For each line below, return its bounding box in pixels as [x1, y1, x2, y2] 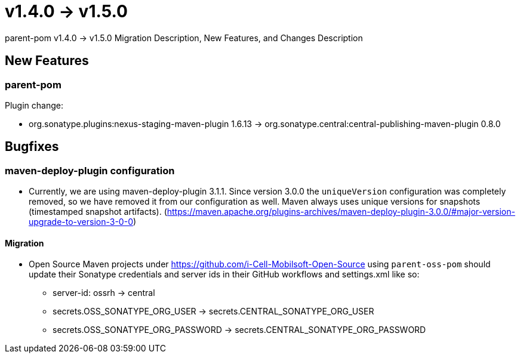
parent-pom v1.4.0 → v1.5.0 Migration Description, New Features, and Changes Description [5, 32, 363, 43]
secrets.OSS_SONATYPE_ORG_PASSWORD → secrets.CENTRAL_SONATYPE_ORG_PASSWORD [53, 325, 426, 335]
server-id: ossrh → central [53, 288, 155, 298]
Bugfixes [5, 139, 59, 155]
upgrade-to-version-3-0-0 [29, 217, 133, 227]
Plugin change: [5, 100, 63, 110]
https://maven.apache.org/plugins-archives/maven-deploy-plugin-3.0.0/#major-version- [167, 206, 515, 217]
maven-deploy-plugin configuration [5, 164, 175, 177]
